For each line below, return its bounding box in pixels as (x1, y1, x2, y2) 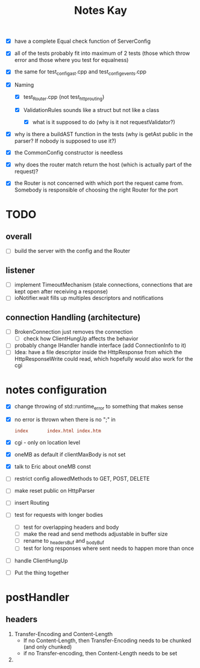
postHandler (5, 590, 70, 604)
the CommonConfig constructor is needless (14, 149, 123, 157)
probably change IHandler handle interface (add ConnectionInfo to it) (14, 342, 187, 349)
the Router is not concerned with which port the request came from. (14, 179, 184, 187)
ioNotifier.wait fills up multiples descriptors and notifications (14, 295, 164, 302)
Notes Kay (73, 4, 128, 17)
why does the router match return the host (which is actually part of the (14, 161, 192, 169)
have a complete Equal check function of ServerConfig (14, 37, 151, 45)
